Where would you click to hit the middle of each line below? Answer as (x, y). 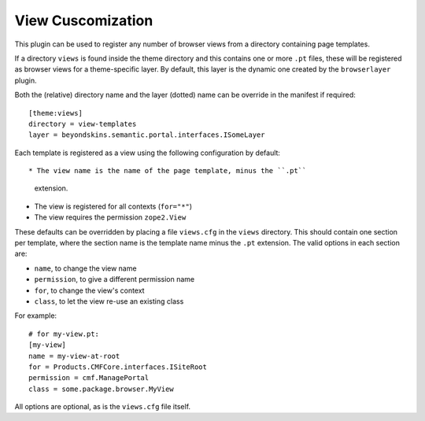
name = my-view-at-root (74, 356)
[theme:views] (55, 113)
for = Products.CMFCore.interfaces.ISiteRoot (118, 367)
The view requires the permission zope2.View (110, 217)
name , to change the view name (85, 268)
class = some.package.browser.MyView (102, 389)
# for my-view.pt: (64, 334)
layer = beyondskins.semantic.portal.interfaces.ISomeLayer (147, 135)
